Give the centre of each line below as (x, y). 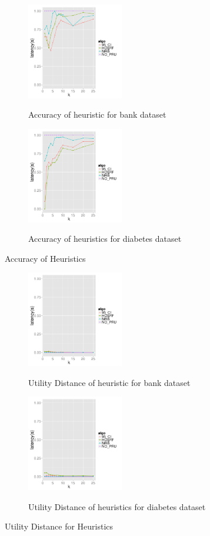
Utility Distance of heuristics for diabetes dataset (117, 506)
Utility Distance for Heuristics (59, 526)
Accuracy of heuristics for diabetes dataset (105, 239)
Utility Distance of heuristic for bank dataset (109, 382)
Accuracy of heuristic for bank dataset (97, 114)
